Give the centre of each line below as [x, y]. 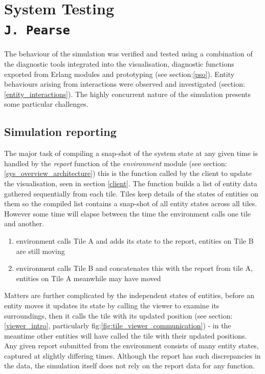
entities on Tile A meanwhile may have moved [89, 278]
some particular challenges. [46, 104]
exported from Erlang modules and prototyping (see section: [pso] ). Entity [119, 74]
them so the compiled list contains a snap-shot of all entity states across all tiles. [131, 203]
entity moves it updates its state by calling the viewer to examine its [112, 305]
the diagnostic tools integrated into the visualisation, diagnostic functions [119, 64]
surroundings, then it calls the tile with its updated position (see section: [118, 315]
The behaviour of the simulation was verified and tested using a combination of [128, 54]
